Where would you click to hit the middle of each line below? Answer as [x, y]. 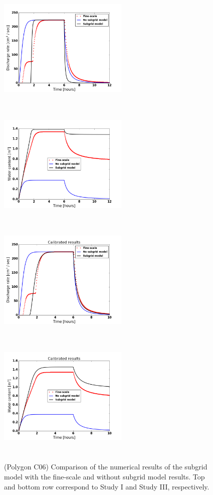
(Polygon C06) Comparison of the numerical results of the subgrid [106, 467]
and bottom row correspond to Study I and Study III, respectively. [107, 486]
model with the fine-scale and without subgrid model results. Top [104, 477]
